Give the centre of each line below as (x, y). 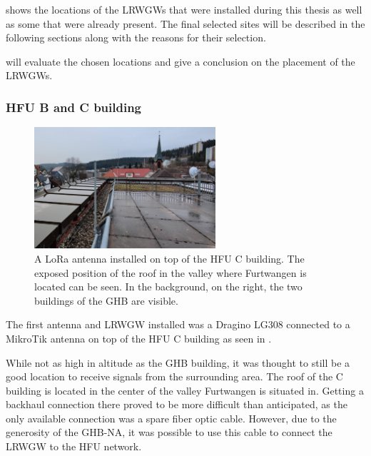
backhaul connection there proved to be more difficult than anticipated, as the (177, 404)
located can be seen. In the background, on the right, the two (168, 287)
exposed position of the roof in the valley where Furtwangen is (171, 272)
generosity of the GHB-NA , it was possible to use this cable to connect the (169, 432)
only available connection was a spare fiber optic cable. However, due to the (171, 418)
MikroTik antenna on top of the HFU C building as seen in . (139, 338)
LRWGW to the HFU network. (74, 446)
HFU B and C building (74, 107)
